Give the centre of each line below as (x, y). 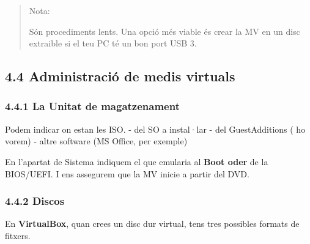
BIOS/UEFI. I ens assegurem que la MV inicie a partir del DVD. (127, 173)
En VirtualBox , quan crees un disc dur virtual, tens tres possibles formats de (152, 224)
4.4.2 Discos (35, 201)
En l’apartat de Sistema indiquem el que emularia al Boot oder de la (137, 161)
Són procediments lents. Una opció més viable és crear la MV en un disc (164, 31)
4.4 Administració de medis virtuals (120, 76)
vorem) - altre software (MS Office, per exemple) (96, 141)
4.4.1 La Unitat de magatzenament (92, 106)
